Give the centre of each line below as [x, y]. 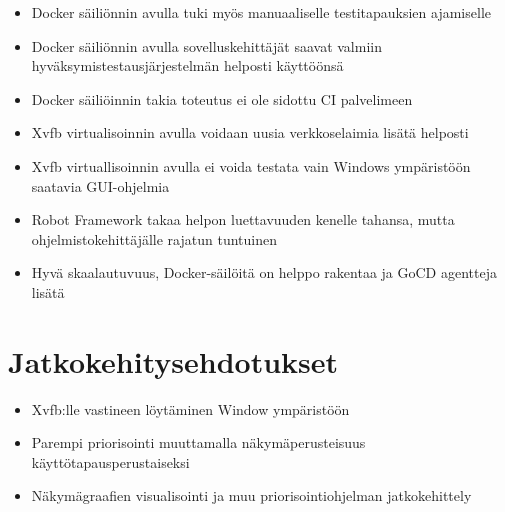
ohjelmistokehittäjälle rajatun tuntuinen [154, 238]
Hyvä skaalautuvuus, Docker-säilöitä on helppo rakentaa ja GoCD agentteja [264, 272]
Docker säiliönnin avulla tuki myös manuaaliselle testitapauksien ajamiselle [261, 12]
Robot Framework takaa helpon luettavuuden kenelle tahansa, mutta [243, 219]
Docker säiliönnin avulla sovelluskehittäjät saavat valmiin [206, 45]
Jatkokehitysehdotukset [173, 360]
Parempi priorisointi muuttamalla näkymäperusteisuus [198, 442]
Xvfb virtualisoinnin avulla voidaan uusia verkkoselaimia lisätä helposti [250, 132]
